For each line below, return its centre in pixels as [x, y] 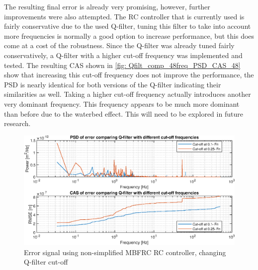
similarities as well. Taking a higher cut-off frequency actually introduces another [128, 94]
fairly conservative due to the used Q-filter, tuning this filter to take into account [128, 26]
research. [17, 123]
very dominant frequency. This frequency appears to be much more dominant [122, 103]
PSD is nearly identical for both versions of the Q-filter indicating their [113, 84]
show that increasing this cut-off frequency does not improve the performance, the [129, 75]
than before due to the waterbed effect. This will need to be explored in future [124, 113]
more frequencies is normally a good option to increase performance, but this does [129, 35]
